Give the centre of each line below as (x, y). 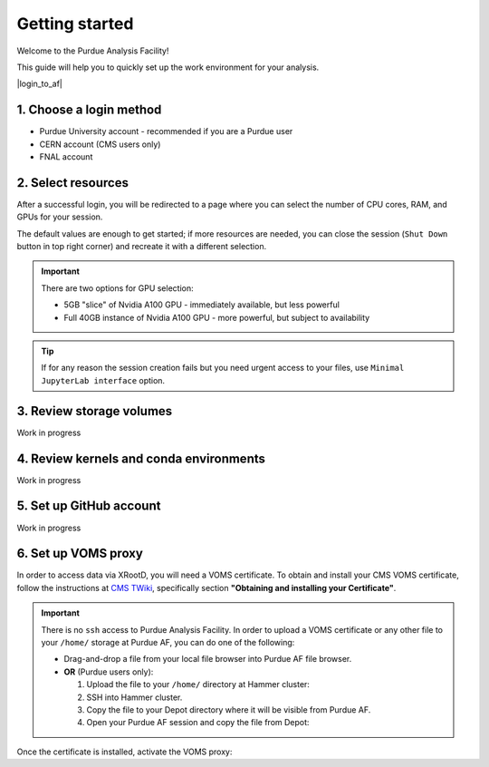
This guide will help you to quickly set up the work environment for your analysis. (168, 67)
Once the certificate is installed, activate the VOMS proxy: (125, 752)
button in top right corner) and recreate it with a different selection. (142, 247)
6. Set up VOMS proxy (80, 553)
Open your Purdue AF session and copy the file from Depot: (198, 723)
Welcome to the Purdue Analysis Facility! (93, 51)
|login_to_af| (39, 84)
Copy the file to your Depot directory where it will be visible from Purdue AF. (229, 709)
